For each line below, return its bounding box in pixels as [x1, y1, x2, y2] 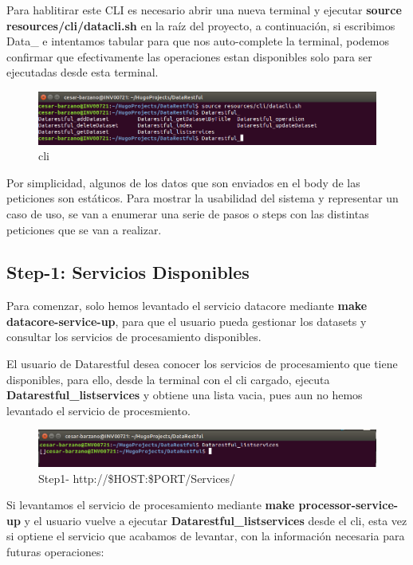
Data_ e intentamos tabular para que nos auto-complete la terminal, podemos [6, 33, 390, 49]
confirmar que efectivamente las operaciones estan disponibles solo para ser [6, 48, 372, 65]
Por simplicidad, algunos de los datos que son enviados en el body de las [6, 174, 360, 190]
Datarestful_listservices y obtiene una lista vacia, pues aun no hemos [6, 386, 363, 403]
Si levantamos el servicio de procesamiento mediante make [6, 496, 295, 513]
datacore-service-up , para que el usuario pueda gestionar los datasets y [6, 312, 367, 329]
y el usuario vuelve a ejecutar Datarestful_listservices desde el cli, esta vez [24, 512, 407, 528]
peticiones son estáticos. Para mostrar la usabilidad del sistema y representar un [6, 190, 399, 206]
